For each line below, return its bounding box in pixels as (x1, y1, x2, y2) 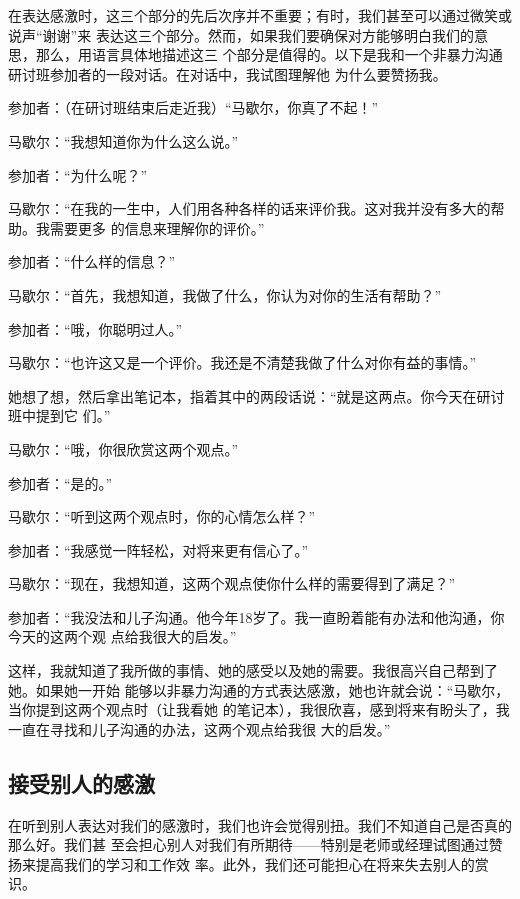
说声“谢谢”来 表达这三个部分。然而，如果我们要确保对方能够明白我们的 (8, 24, 474, 45)
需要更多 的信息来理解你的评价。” (49, 217, 265, 238)
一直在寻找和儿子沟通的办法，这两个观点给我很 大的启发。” (8, 718, 391, 739)
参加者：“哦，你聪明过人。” (8, 318, 183, 339)
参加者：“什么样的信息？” (8, 251, 176, 272)
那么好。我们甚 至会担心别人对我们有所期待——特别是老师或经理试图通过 (8, 834, 489, 855)
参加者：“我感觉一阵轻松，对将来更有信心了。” (8, 539, 309, 560)
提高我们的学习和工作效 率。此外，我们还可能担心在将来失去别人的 (35, 853, 475, 874)
